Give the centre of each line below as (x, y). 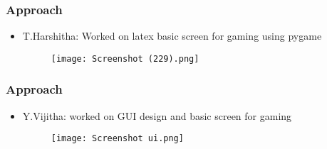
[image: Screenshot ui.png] (117, 139)
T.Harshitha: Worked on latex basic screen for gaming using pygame (172, 36)
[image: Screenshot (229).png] (125, 59)
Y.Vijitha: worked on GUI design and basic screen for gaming (157, 115)
